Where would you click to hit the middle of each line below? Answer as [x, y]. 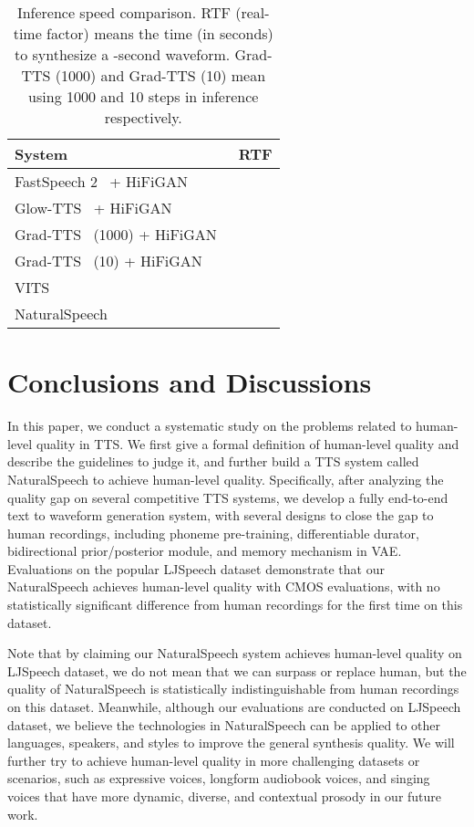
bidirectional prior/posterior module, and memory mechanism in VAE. [205, 551]
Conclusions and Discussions [190, 382]
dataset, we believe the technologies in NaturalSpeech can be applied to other [224, 724]
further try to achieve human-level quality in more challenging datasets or [214, 760]
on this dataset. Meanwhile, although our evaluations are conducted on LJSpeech [234, 707]
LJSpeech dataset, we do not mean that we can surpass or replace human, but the [237, 670]
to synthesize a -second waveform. [122, 54]
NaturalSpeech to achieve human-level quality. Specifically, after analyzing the [226, 479]
